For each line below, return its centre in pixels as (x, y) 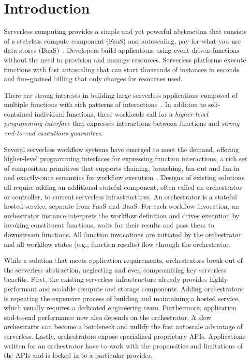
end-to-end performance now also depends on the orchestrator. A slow (108, 317)
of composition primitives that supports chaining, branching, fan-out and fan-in (122, 168)
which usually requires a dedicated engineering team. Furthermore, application (120, 308)
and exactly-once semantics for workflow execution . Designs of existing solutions (124, 177)
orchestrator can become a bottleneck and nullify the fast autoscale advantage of (123, 326)
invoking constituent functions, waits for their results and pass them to (109, 225)
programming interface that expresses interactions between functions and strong (122, 123)
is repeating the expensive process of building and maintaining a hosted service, (122, 298)
